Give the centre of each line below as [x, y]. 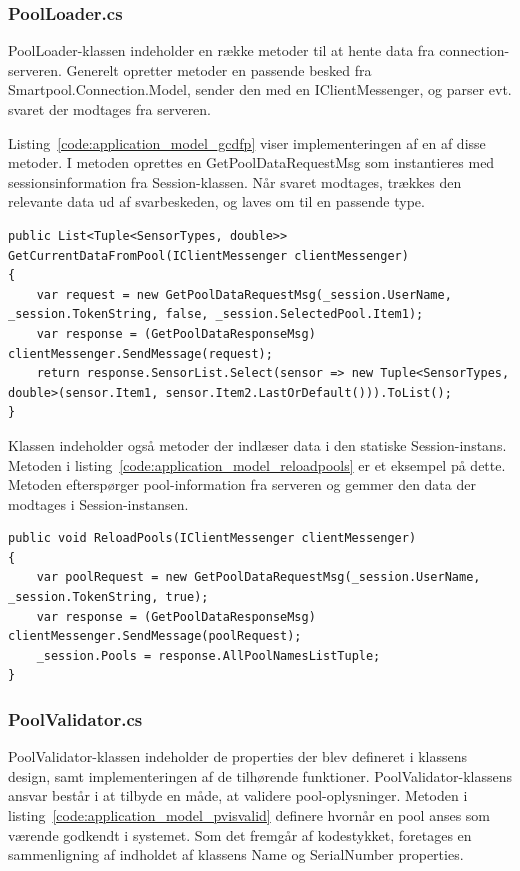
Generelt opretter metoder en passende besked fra [219, 69]
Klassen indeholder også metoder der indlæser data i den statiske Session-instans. [257, 444]
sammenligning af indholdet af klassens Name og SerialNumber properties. [236, 854]
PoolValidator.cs [75, 718]
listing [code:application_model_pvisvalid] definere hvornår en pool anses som [249, 815]
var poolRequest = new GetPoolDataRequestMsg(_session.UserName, [258, 577]
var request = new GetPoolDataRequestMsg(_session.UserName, [244, 294]
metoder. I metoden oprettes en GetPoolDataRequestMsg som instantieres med [251, 162]
